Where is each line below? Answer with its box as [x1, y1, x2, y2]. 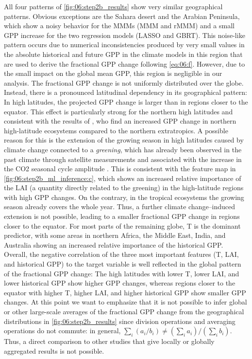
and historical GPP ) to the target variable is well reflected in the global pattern [4, 259, 241, 269]
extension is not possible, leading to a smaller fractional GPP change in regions [4, 211, 240, 221]
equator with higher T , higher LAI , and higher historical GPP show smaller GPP [4, 287, 246, 297]
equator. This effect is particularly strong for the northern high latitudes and [4, 106, 233, 116]
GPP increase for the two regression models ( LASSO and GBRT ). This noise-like [4, 30, 245, 40]
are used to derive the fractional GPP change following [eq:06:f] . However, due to [4, 58, 245, 69]
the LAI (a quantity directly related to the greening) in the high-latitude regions [4, 182, 244, 193]
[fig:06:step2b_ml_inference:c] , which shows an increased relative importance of [4, 173, 241, 183]
